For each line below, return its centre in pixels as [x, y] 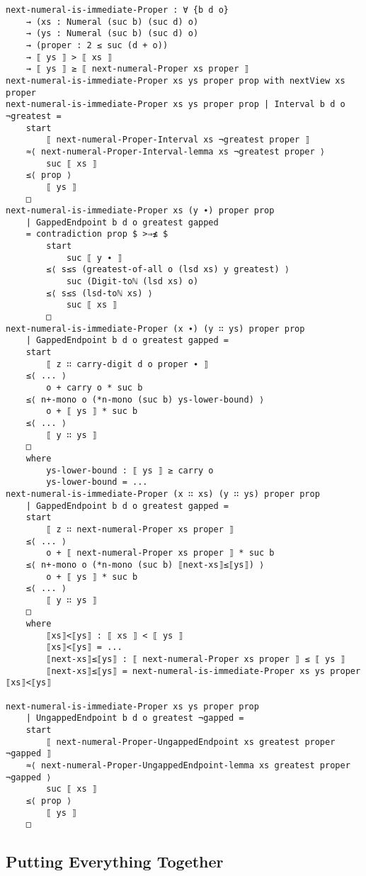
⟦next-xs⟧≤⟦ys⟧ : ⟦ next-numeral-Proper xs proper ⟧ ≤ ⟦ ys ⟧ [196, 659]
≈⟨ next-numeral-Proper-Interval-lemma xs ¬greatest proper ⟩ [176, 151]
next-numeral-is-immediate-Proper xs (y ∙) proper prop [140, 211]
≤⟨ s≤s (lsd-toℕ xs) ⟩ [99, 293]
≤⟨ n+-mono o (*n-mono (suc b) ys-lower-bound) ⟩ [145, 399]
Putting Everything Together [115, 861]
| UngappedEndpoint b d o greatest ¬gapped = [135, 718]
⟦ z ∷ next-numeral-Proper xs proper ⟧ [140, 529]
